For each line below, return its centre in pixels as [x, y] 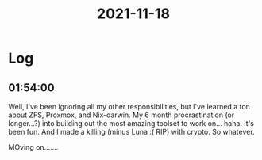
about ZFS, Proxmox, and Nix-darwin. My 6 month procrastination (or [121, 115]
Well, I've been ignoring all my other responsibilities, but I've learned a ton [129, 107]
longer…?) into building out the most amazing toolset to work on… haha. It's [131, 123]
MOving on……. [33, 147]
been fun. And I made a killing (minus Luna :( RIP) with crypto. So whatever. [132, 132]
